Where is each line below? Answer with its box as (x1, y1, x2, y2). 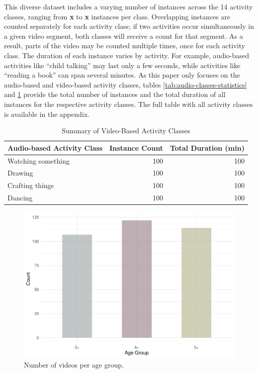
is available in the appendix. (4, 108, 89, 119)
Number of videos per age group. (24, 360, 124, 370)
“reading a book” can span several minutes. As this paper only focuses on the (4, 70, 240, 80)
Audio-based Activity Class (7, 142, 103, 153)
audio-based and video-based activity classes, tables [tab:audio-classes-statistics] (4, 79, 247, 90)
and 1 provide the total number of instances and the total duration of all (4, 89, 226, 99)
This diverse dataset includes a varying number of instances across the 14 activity (4, 1, 253, 11)
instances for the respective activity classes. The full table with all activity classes (4, 98, 253, 109)
